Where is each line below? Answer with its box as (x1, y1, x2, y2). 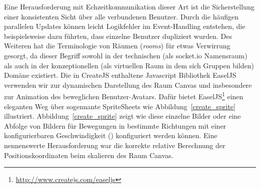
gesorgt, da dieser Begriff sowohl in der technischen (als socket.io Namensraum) (4, 50, 247, 60)
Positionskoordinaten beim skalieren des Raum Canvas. (4, 150, 173, 160)
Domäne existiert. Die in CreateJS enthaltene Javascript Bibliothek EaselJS (4, 70, 236, 80)
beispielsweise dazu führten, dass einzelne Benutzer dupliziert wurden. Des (4, 30, 232, 41)
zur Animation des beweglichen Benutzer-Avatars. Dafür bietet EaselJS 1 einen (4, 90, 243, 101)
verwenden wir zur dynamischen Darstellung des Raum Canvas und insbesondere (4, 79, 252, 90)
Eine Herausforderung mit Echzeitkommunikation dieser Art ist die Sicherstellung (4, 1, 254, 11)
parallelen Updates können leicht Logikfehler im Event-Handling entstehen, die (4, 21, 245, 31)
